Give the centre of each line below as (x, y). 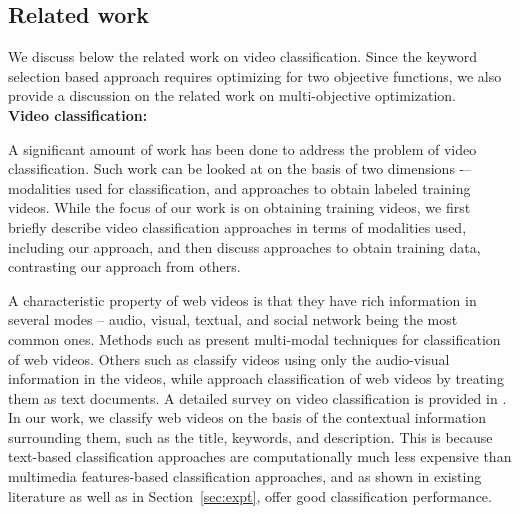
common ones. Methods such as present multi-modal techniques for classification (254, 338)
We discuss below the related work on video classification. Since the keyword (243, 56)
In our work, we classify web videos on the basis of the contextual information (247, 417)
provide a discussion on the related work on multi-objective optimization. (232, 95)
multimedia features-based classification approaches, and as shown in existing (245, 476)
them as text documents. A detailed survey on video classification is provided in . (257, 397)
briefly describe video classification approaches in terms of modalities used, (237, 226)
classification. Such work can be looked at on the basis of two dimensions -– (240, 168)
